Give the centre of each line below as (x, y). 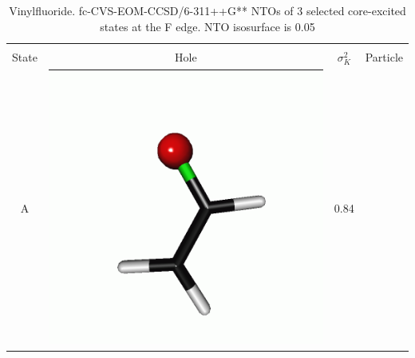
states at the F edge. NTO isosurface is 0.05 (207, 26)
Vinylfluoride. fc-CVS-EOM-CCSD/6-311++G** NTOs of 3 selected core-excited (207, 10)
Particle (384, 56)
